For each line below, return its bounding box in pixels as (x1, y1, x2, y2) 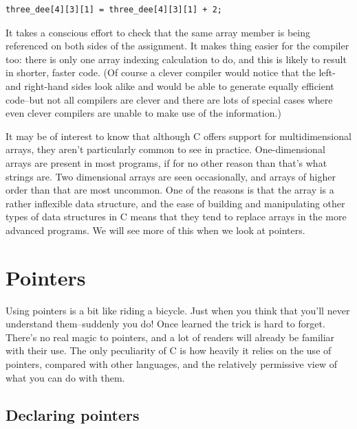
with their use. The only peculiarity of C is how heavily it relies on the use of (6, 343, 332, 358)
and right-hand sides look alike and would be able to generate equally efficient (6, 78, 334, 93)
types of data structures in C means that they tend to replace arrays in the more (6, 209, 347, 224)
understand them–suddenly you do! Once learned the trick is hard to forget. (6, 316, 325, 331)
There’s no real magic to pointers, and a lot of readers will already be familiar (6, 329, 335, 344)
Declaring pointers (6, 404, 140, 425)
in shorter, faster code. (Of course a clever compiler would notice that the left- (6, 65, 336, 80)
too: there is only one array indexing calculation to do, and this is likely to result (6, 51, 347, 66)
